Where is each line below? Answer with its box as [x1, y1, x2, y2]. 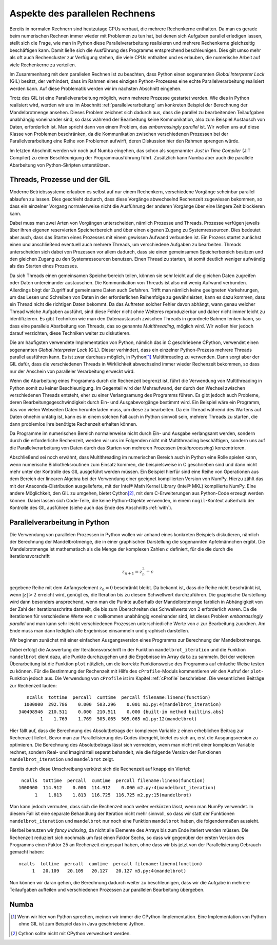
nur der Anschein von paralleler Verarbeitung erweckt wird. [9, 368, 135, 374]
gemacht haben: [9, 849, 44, 855]
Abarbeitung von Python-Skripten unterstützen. [9, 162, 110, 168]
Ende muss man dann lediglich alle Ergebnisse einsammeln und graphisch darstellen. [9, 627, 189, 633]
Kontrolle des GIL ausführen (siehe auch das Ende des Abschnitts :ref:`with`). [9, 504, 173, 511]
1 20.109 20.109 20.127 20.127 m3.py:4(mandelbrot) [32, 868, 187, 874]
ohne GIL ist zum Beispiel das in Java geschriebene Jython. [18, 921, 145, 927]
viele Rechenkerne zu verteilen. [9, 62, 76, 68]
